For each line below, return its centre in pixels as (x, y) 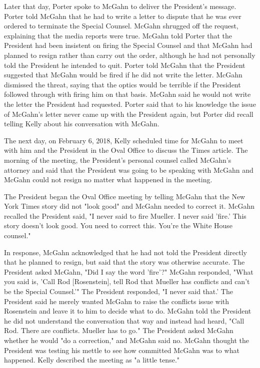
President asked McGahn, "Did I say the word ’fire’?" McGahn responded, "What (129, 271)
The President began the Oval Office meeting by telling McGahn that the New (125, 196)
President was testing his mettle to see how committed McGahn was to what (122, 350)
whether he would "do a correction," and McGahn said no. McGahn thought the (127, 340)
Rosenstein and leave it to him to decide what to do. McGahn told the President (128, 311)
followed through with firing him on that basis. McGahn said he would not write (127, 94)
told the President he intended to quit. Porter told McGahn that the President (125, 65)
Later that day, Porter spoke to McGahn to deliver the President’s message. (120, 6)
